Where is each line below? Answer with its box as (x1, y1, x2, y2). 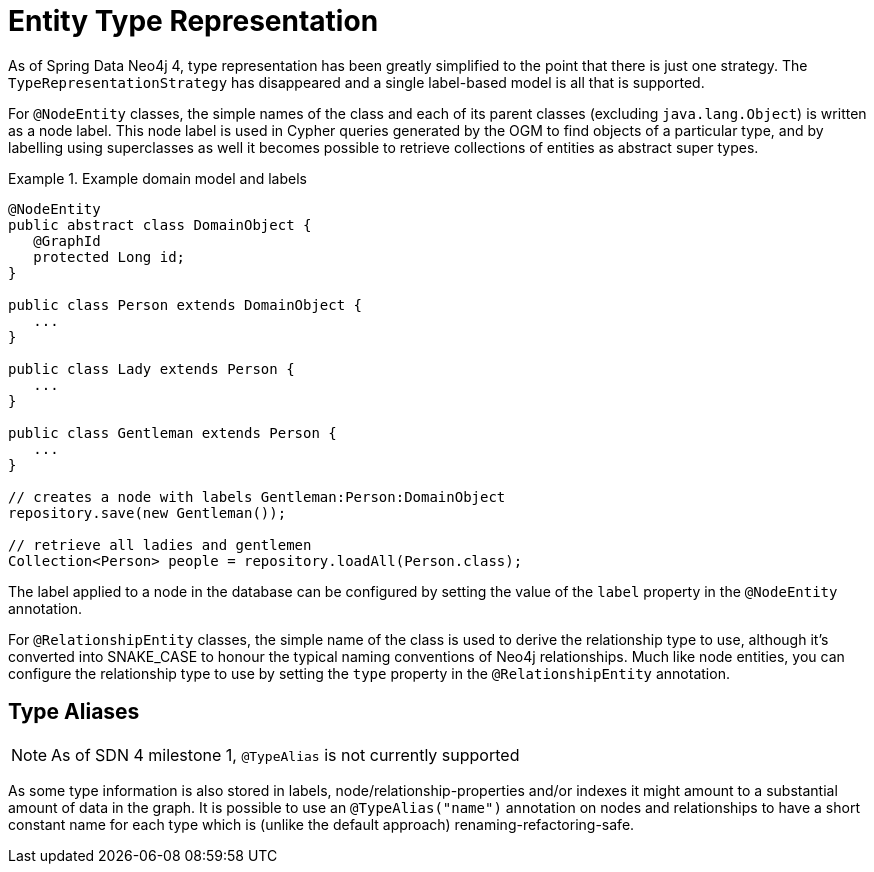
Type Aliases (8, 699, 140, 725)
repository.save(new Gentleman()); (8, 504, 287, 521)
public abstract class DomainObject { (8, 216, 312, 233)
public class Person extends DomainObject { (8, 296, 363, 313)
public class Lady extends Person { (8, 360, 295, 377)
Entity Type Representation (8, 4, 379, 38)
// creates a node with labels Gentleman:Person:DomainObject (8, 488, 506, 505)
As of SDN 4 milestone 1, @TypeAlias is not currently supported (51, 744, 520, 765)
